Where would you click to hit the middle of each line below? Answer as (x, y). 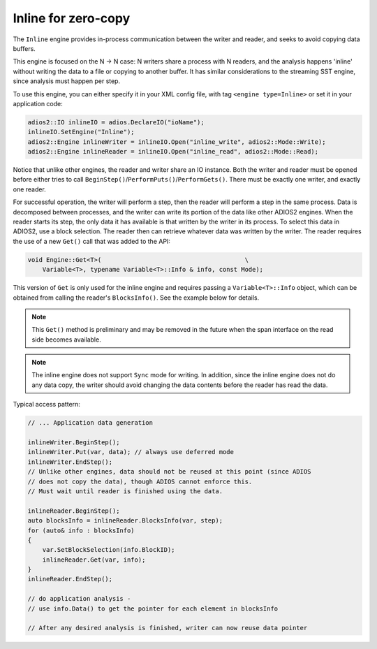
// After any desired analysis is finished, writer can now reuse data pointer (168, 628)
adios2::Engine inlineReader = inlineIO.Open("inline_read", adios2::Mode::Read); (173, 152)
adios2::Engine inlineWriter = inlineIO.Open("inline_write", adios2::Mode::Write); (177, 142)
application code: (38, 103)
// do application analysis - (79, 599)
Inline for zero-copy (72, 18)
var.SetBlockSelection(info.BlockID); (109, 550)
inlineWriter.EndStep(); (70, 462)
